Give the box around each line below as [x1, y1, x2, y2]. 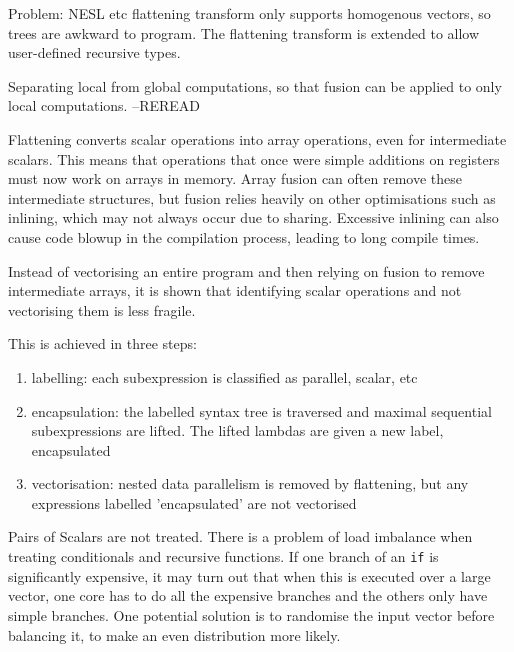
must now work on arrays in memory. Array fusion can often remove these [8, 168, 462, 189]
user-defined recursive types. [8, 42, 181, 63]
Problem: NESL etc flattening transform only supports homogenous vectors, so [8, 3, 491, 23]
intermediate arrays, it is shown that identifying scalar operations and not [8, 280, 462, 301]
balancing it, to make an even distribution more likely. [8, 624, 341, 645]
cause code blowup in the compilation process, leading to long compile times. [8, 226, 480, 247]
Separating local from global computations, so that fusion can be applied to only [8, 75, 502, 96]
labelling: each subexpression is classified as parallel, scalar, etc [31, 366, 418, 387]
